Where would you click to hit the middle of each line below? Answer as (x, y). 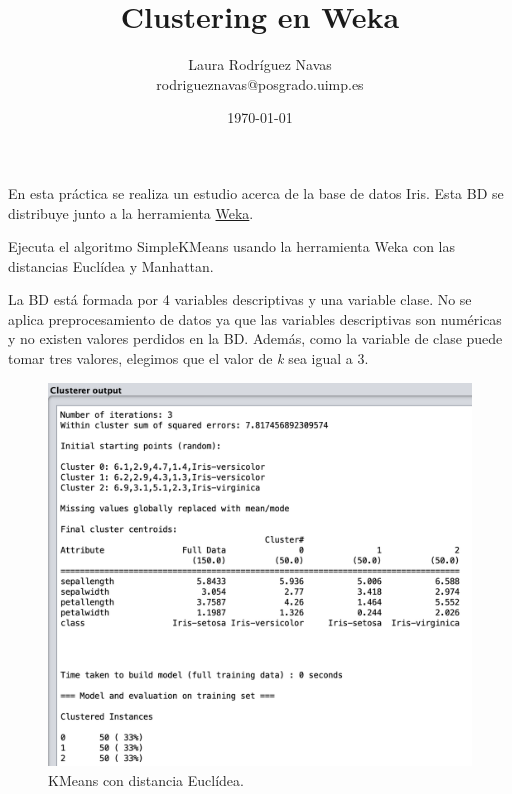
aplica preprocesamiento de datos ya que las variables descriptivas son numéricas (255, 318)
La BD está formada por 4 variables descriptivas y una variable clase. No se (240, 299)
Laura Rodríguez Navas (260, 64)
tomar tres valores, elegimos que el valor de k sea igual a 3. (188, 358)
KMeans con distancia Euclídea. (146, 779)
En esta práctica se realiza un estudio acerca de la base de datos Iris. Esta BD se (256, 192)
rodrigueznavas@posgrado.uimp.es (260, 83)
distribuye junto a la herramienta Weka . (131, 212)
